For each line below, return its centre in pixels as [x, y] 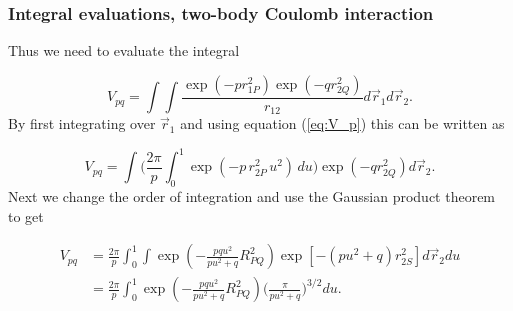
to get [26, 215]
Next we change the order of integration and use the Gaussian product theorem [252, 196]
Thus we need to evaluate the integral [124, 50]
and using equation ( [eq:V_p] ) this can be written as [342, 123]
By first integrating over [82, 123]
